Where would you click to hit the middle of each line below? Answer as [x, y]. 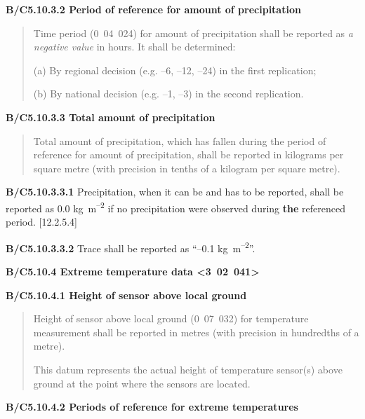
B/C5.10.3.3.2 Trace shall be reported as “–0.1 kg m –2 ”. [131, 247]
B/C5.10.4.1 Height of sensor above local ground [126, 295]
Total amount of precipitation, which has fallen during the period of [180, 140]
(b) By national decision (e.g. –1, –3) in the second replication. [168, 94]
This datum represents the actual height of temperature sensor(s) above [188, 369]
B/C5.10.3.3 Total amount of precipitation [111, 117]
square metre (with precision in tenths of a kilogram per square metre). [187, 168]
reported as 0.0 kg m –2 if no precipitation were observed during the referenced [175, 207]
